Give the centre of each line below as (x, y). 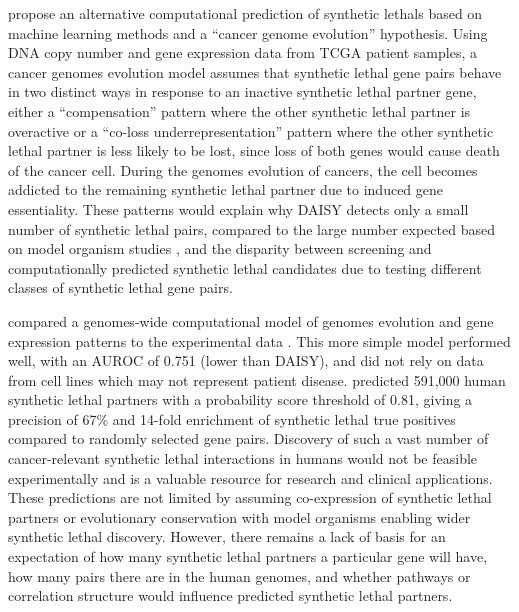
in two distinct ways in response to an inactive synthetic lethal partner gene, (242, 91)
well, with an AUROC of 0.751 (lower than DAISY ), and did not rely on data (246, 360)
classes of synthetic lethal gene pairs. (120, 287)
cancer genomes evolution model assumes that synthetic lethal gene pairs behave (255, 71)
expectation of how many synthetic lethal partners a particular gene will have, (248, 556)
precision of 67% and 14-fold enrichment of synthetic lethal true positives (232, 418)
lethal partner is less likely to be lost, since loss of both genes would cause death (254, 150)
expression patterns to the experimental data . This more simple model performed (259, 340)
